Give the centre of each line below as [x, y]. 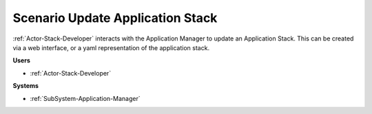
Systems [26, 86]
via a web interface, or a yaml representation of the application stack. [111, 47]
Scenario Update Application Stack [115, 18]
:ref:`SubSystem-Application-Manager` [85, 98]
